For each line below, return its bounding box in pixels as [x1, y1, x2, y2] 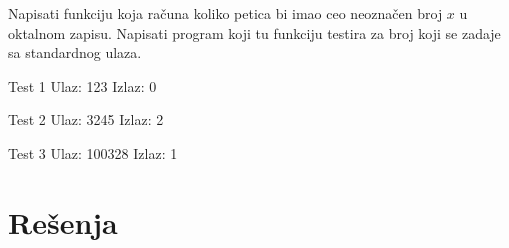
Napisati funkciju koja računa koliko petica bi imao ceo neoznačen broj [8, 3, 443, 23]
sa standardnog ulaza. [8, 42, 142, 63]
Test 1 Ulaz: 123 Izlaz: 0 [8, 75, 157, 96]
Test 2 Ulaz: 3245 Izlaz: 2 [8, 109, 164, 130]
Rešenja [8, 201, 118, 242]
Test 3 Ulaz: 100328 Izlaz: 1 [8, 142, 178, 163]
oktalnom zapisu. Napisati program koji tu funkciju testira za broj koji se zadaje [8, 22, 501, 43]
